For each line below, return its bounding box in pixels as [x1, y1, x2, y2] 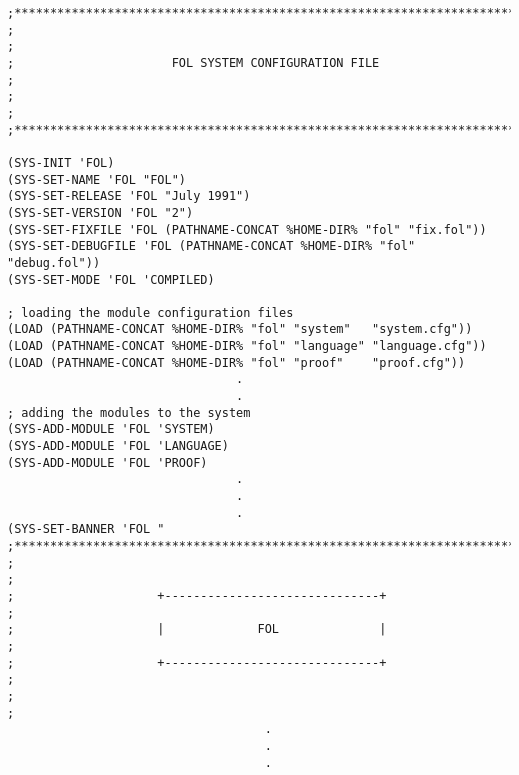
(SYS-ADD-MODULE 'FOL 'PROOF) [7, 455, 208, 470]
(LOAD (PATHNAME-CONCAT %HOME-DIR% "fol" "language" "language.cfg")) [7, 339, 487, 354]
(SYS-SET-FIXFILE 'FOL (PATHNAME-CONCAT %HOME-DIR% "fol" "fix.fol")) [7, 222, 487, 237]
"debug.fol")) [7, 255, 101, 270]
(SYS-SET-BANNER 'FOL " [7, 522, 165, 537]
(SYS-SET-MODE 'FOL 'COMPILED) [7, 272, 215, 287]
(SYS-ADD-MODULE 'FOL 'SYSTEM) [7, 422, 215, 437]
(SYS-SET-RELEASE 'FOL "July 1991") [7, 189, 251, 204]
